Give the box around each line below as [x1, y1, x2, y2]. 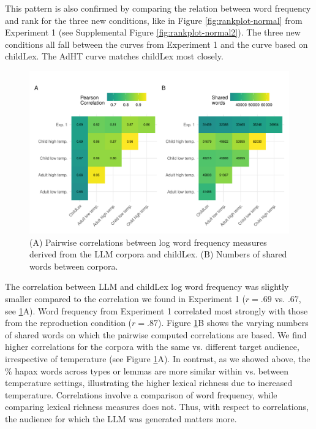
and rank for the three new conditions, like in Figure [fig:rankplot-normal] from [5, 13, 303, 26]
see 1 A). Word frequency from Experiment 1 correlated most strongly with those [5, 304, 308, 317]
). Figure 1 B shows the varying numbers [157, 316, 309, 329]
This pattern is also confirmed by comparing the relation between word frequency [5, 2, 311, 14]
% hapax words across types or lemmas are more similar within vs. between [5, 364, 289, 377]
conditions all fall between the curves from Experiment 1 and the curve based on [5, 37, 308, 50]
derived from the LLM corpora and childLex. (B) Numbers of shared [29, 248, 287, 260]
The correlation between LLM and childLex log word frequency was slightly [5, 280, 289, 293]
